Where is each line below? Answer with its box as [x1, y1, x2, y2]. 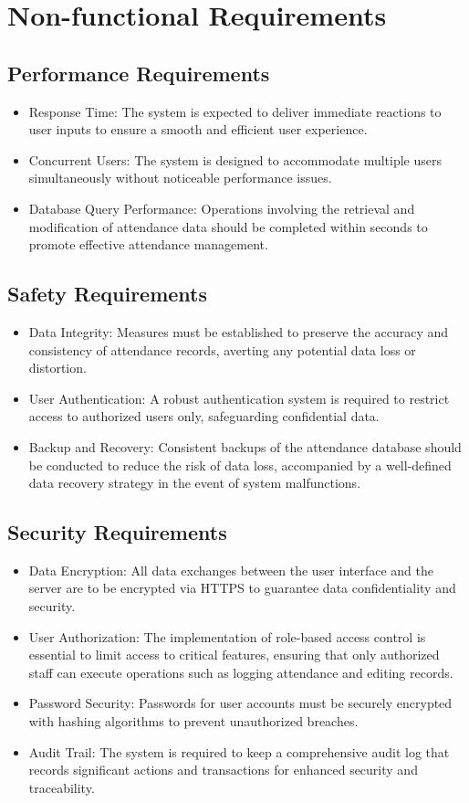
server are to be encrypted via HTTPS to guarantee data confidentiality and [28, 578, 456, 597]
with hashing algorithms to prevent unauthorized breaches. [28, 712, 359, 731]
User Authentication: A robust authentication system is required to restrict [28, 388, 450, 407]
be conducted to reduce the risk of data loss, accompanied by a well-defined [28, 455, 452, 474]
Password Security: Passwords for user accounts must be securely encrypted [28, 693, 453, 713]
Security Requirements [7, 518, 227, 546]
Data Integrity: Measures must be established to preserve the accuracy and [28, 322, 449, 341]
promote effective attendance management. [28, 235, 268, 254]
